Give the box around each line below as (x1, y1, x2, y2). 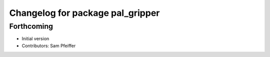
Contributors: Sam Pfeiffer (21, 43, 76, 49)
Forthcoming (9, 22, 53, 31)
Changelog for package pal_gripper (9, 7, 160, 18)
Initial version (21, 36, 49, 42)
